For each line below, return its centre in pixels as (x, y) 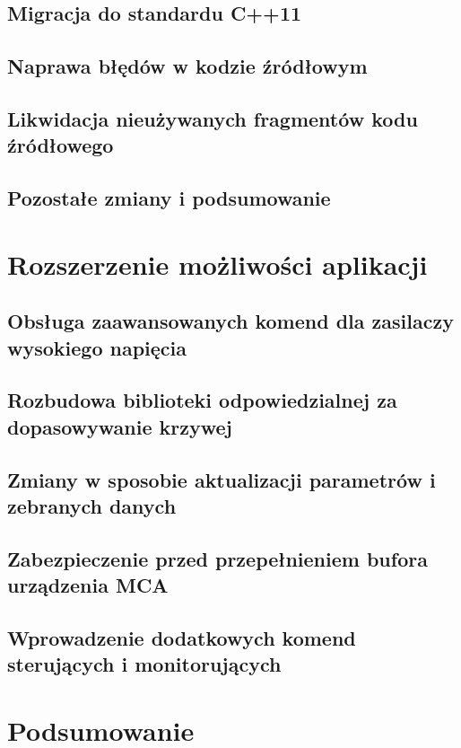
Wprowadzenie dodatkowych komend (182, 637)
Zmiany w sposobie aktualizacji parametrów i (222, 479)
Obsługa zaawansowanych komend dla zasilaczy (230, 321)
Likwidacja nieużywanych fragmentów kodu (213, 118)
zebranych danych (92, 506)
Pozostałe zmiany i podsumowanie (169, 198)
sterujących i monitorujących (144, 664)
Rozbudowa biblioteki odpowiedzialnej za (202, 400)
